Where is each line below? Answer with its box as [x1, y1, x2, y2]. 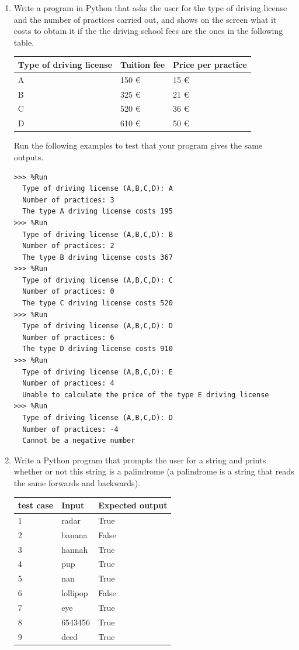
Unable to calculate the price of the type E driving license [22, 390, 269, 399]
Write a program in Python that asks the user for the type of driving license [13, 2, 287, 13]
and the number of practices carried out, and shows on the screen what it [13, 13, 277, 25]
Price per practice [173, 58, 247, 70]
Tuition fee [120, 58, 165, 70]
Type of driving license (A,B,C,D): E [22, 367, 173, 376]
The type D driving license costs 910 [22, 345, 173, 353]
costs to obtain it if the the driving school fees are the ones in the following [13, 25, 283, 37]
